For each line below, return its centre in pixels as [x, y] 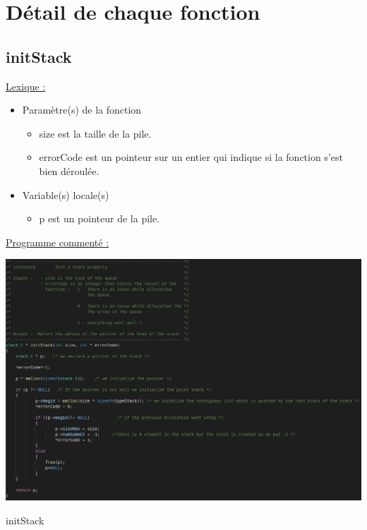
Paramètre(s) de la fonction [82, 110]
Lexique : [26, 86]
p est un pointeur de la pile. [100, 218]
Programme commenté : [58, 242]
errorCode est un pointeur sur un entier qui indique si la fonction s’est [191, 157]
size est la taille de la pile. [95, 133]
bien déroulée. [69, 170]
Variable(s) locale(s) [66, 194]
